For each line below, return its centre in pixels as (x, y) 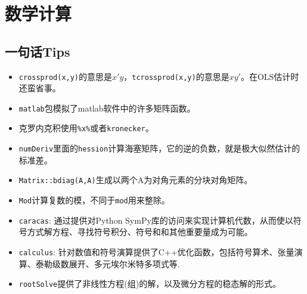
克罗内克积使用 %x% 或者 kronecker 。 (86, 128)
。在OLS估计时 (270, 76)
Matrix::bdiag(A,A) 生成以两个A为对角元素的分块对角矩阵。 (136, 180)
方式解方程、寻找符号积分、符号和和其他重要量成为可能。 (140, 232)
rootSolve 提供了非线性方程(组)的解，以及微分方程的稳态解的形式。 (150, 284)
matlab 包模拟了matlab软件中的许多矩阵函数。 (107, 108)
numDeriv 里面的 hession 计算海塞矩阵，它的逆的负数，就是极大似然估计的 (159, 148)
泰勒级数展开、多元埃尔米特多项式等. (108, 263)
